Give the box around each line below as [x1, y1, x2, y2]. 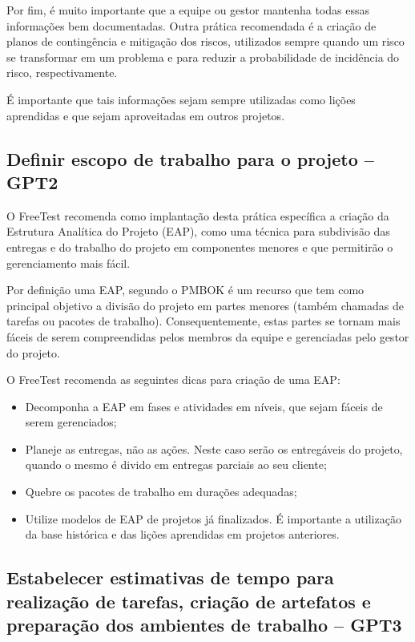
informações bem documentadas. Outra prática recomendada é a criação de [6, 17, 377, 34]
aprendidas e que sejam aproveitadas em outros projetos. [6, 107, 285, 123]
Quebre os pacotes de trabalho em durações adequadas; [25, 483, 297, 500]
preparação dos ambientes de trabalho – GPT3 [6, 612, 402, 637]
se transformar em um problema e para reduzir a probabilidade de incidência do [6, 48, 400, 65]
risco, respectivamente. [6, 64, 118, 81]
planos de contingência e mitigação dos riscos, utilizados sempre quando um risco [6, 33, 405, 50]
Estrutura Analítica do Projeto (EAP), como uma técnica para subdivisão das [6, 223, 390, 240]
